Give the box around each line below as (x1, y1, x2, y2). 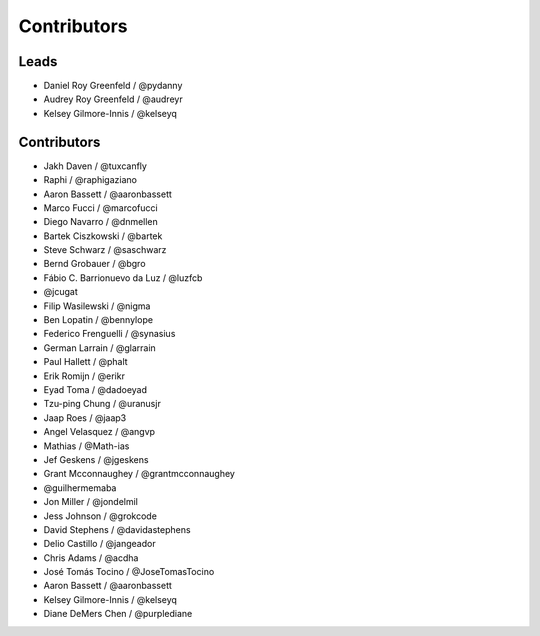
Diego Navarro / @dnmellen (43, 216, 159, 228)
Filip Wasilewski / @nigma (43, 300, 151, 312)
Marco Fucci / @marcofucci (43, 201, 159, 214)
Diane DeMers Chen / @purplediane (43, 608, 193, 620)
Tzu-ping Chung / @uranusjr (43, 398, 162, 410)
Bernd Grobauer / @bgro (43, 258, 146, 270)
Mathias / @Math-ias (43, 440, 130, 452)
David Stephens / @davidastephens (43, 523, 191, 535)
